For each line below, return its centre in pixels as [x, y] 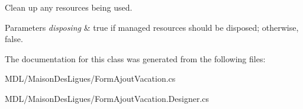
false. [14, 39]
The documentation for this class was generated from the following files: [135, 58]
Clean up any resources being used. [69, 7]
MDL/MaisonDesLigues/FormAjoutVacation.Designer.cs [107, 98]
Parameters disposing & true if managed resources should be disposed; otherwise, [152, 27]
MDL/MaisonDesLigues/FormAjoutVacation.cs [90, 78]
